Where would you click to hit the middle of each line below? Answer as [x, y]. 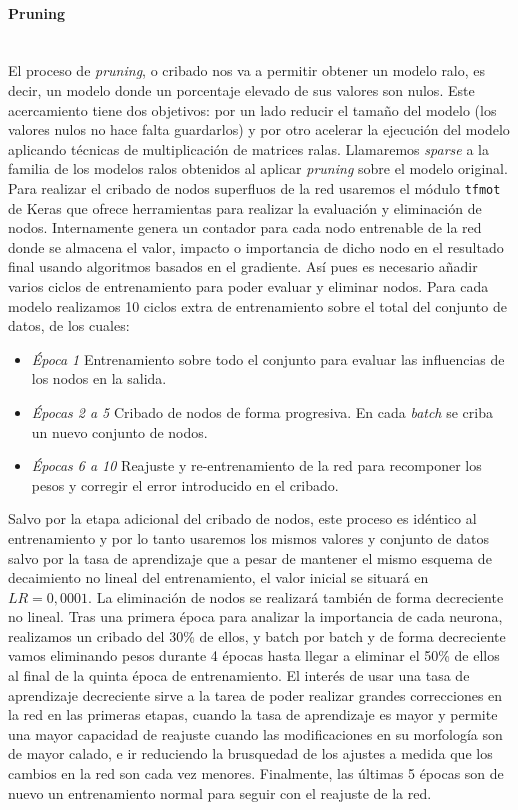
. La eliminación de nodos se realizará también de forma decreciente [296, 596]
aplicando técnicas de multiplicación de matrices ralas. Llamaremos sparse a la [248, 148]
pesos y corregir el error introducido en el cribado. [185, 484]
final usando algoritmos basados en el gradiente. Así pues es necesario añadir [243, 266]
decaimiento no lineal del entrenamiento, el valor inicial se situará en [218, 577]
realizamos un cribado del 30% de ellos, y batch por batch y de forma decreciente [257, 635]
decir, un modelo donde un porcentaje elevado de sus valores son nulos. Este [241, 89]
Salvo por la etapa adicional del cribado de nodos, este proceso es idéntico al [242, 518]
